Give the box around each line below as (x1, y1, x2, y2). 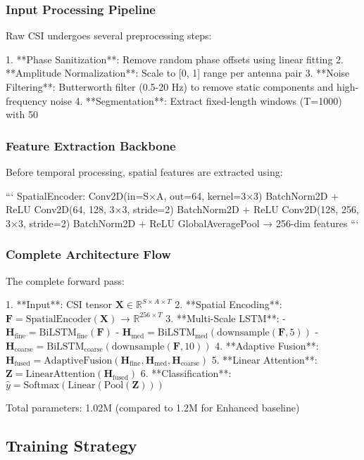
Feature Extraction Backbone (6, 136, 176, 154)
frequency (6, 93, 47, 108)
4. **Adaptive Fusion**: (215, 338, 319, 352)
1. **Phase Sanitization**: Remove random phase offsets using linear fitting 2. (6, 51, 344, 66)
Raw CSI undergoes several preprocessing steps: (6, 28, 212, 43)
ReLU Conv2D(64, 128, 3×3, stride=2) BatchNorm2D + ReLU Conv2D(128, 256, (6, 202, 359, 217)
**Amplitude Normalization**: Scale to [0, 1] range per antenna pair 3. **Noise (6, 65, 350, 80)
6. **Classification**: (140, 366, 232, 381)
